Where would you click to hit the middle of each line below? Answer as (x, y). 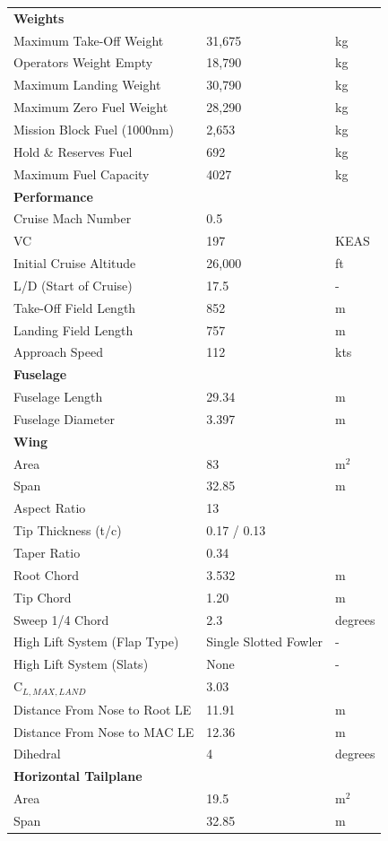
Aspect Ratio (50, 508)
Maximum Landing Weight (87, 85)
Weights (39, 17)
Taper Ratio (47, 552)
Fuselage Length (58, 397)
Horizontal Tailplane (78, 776)
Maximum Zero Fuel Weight (91, 107)
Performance (53, 196)
